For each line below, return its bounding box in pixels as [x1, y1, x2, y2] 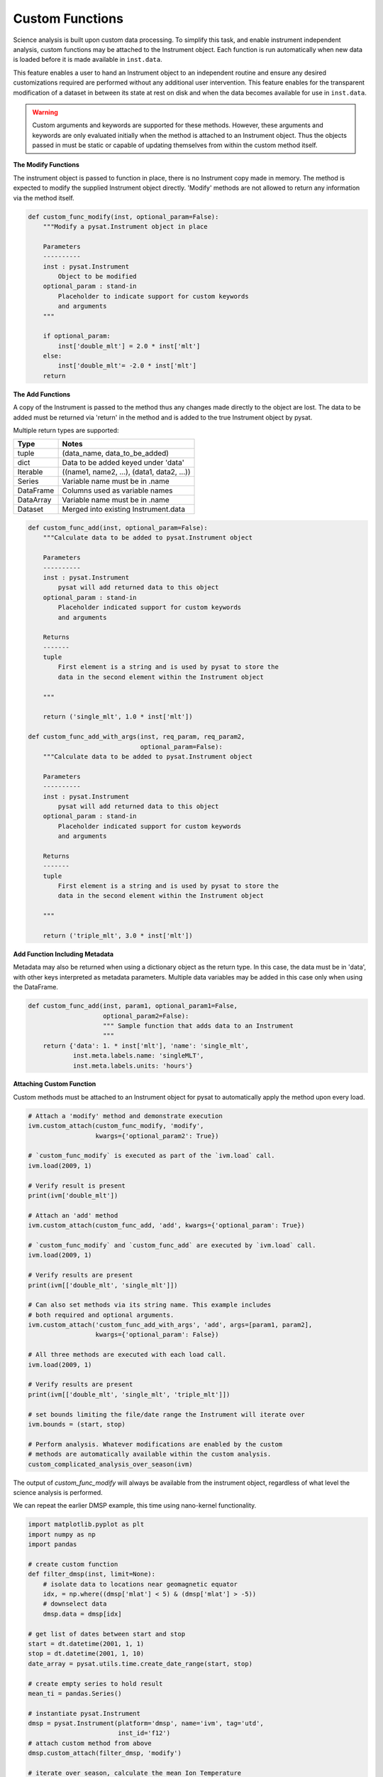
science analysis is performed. [13, 1488, 103, 1496]
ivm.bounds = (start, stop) [28, 1420, 126, 1428]
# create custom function [28, 1560, 118, 1568]
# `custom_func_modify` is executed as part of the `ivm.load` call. [28, 1151, 275, 1160]
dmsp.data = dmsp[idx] [43, 1610, 122, 1618]
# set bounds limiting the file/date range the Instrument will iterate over [28, 1410, 305, 1418]
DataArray [17, 495, 52, 505]
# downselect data [43, 1600, 107, 1608]
